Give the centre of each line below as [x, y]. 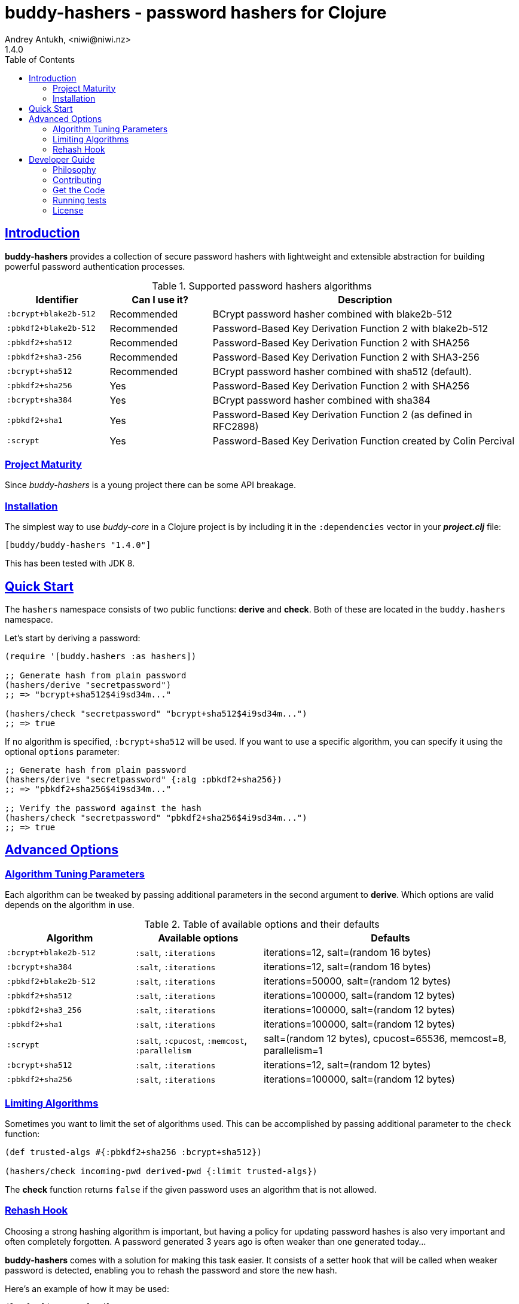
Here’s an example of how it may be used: [87, 1288]
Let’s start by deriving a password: [73, 638]
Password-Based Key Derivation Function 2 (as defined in [342, 414]
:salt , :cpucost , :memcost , [191, 1040]
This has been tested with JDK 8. [70, 563]
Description [365, 299]
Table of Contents [40, 59]
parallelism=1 [293, 1051]
